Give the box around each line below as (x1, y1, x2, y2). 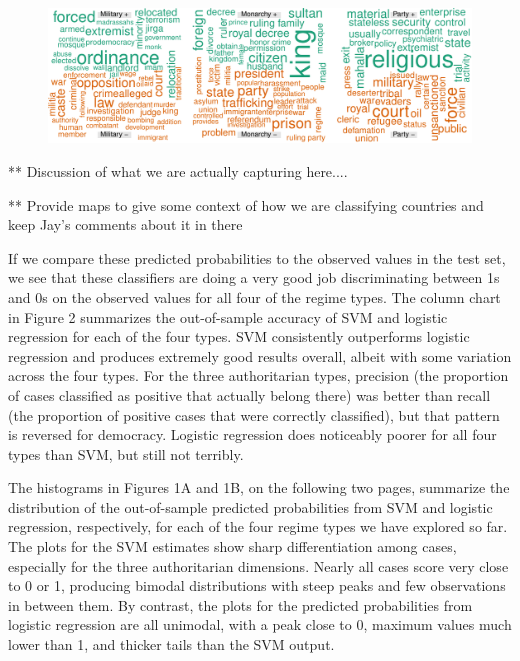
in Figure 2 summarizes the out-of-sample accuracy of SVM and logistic (8, 306, 448, 327)
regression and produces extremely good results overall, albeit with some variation (8, 345, 512, 366)
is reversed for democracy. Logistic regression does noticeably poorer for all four (8, 424, 497, 445)
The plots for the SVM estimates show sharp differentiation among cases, (8, 536, 457, 557)
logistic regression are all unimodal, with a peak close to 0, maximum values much (8, 614, 512, 635)
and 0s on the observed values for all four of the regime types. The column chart (8, 286, 501, 307)
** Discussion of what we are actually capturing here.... (8, 160, 348, 181)
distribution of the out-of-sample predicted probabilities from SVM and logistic (8, 496, 493, 517)
